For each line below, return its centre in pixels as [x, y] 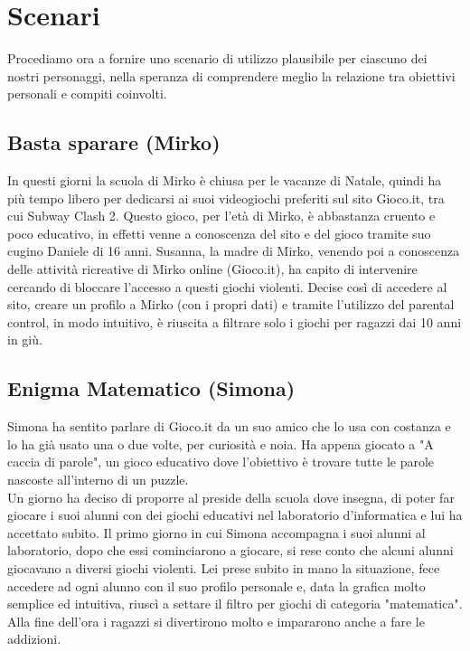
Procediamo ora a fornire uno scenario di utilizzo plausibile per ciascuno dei [217, 58]
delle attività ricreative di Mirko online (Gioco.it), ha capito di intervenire [212, 269]
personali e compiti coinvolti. [87, 94]
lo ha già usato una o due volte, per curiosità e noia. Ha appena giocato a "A [221, 443]
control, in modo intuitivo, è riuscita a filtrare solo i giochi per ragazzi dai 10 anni [235, 321]
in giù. [25, 340]
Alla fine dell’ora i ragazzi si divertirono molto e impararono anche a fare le [216, 621]
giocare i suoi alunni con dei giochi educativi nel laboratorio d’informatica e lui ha [235, 515]
